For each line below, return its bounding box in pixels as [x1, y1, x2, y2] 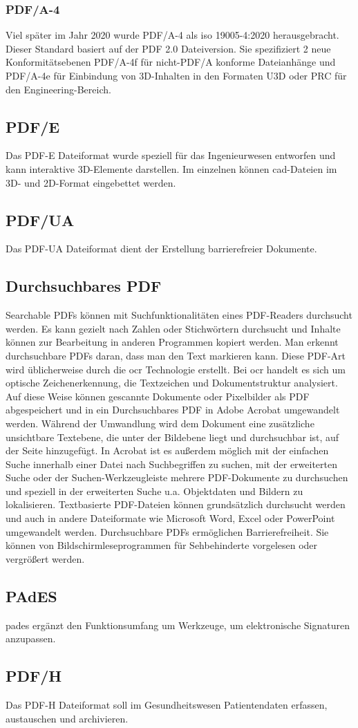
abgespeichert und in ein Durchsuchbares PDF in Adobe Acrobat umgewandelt [6, 402, 340, 417]
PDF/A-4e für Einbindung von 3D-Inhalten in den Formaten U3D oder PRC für [6, 68, 347, 82]
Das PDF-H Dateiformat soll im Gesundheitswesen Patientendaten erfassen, [6, 698, 328, 712]
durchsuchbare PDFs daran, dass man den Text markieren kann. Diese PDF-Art [6, 348, 346, 362]
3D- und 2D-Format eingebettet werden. [6, 175, 176, 189]
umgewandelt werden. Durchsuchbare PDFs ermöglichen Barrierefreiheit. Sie [6, 524, 329, 539]
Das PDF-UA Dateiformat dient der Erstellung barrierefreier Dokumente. [6, 241, 317, 256]
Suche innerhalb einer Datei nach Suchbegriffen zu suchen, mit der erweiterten [6, 456, 338, 471]
